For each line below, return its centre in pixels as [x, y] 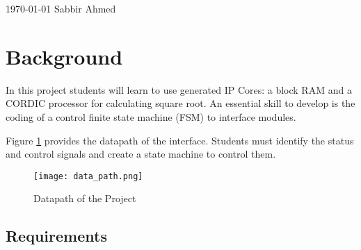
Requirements [56, 236]
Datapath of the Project [85, 198]
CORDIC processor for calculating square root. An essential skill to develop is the [180, 103]
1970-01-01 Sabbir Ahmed [61, 8]
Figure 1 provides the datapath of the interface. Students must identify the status [180, 140]
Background [64, 56]
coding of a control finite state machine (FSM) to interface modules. [151, 116]
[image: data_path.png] [88, 176]
